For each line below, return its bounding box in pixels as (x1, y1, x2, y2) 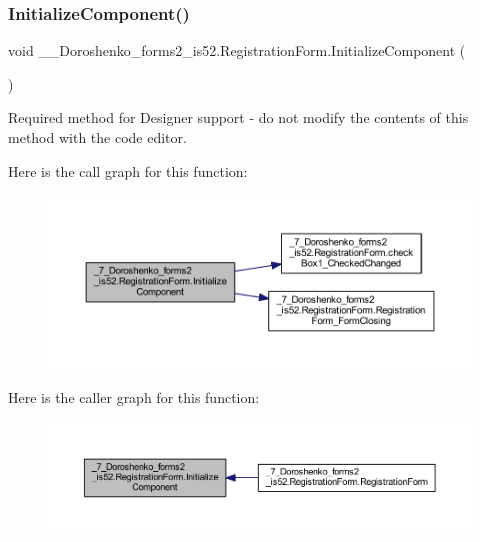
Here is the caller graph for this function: (8, 387, 260, 408)
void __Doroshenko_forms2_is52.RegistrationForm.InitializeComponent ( (8, 40, 466, 61)
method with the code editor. (8, 127, 187, 147)
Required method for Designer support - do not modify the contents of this (8, 107, 469, 128)
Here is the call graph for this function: (8, 160, 248, 181)
